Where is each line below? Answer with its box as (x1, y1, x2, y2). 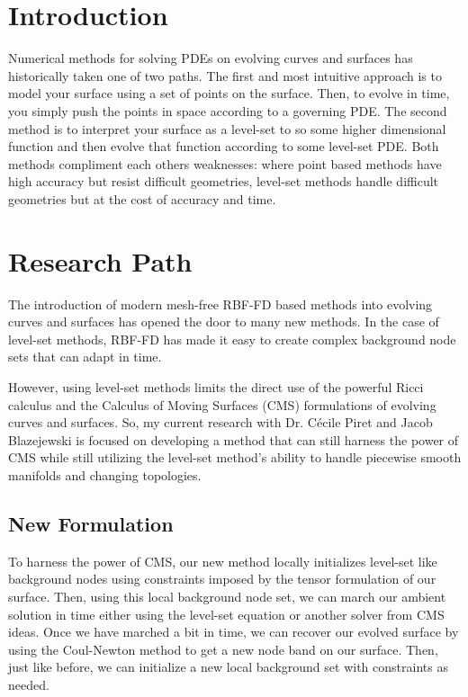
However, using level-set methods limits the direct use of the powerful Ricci (8, 377, 424, 396)
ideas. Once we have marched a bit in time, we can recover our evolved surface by (8, 622, 459, 641)
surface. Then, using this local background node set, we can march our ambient (8, 586, 446, 605)
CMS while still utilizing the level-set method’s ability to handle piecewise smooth (8, 448, 462, 467)
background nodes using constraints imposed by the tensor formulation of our (8, 569, 436, 588)
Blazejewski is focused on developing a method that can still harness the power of (8, 430, 459, 449)
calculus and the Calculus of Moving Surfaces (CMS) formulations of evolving (8, 395, 436, 414)
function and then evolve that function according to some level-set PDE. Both (8, 137, 439, 156)
